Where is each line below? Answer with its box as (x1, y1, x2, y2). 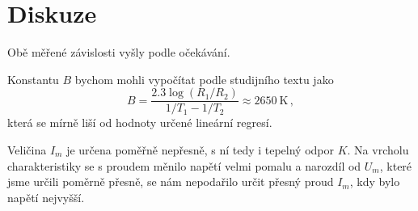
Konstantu (7, 70, 59, 87)
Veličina (7, 141, 47, 158)
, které (379, 157, 412, 174)
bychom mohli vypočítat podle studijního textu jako (74, 70, 334, 87)
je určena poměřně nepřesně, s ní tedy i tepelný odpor (66, 141, 335, 158)
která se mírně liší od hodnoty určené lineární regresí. (7, 114, 272, 131)
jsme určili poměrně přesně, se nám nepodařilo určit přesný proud (7, 173, 334, 190)
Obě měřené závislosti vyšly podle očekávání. (7, 44, 230, 61)
